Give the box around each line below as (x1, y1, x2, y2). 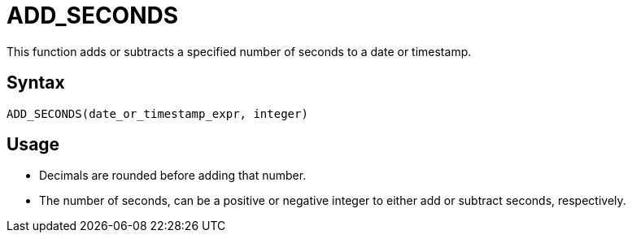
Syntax (7, 72, 65, 93)
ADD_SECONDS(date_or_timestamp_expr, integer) (7, 106, 308, 120)
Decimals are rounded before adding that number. (39, 168, 307, 183)
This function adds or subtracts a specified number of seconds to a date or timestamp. (7, 44, 472, 59)
